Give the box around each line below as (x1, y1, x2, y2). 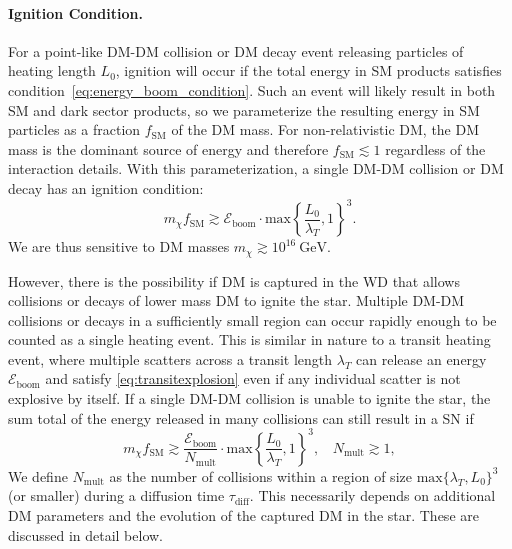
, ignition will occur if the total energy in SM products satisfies (115, 60, 502, 81)
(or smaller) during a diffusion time (8, 485, 225, 506)
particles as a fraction (8, 119, 141, 140)
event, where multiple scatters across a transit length (8, 348, 333, 369)
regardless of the (385, 138, 486, 159)
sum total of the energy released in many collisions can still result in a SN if (8, 407, 474, 428)
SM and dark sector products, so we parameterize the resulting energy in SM (8, 99, 480, 120)
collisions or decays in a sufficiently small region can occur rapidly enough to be (8, 309, 497, 330)
